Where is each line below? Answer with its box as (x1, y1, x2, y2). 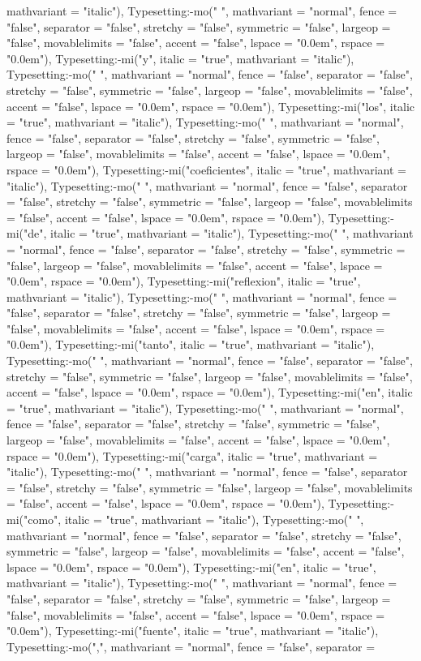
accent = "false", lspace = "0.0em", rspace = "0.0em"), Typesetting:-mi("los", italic (6, 97, 415, 114)
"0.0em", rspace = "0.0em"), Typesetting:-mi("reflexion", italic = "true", (6, 273, 361, 290)
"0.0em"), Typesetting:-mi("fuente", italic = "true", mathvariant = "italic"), (6, 622, 379, 639)
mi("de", (6, 225, 47, 242)
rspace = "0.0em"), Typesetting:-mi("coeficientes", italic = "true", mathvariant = (6, 161, 406, 178)
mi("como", (6, 511, 62, 527)
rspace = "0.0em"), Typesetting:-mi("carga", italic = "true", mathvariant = (6, 447, 378, 464)
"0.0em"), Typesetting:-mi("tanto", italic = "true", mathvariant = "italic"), (6, 336, 375, 353)
